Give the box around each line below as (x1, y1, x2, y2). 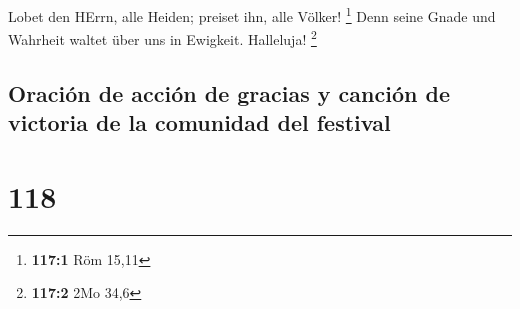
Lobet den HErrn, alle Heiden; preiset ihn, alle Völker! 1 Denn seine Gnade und (8, 3, 496, 26)
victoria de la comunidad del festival (8, 107, 391, 138)
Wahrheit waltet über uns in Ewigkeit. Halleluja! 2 (8, 26, 317, 49)
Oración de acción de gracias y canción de (8, 77, 450, 108)
